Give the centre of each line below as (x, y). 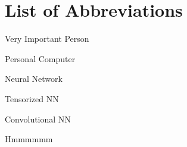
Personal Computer (40, 58)
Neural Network (34, 79)
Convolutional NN (38, 119)
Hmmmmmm (29, 139)
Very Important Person (47, 39)
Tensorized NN (32, 98)
